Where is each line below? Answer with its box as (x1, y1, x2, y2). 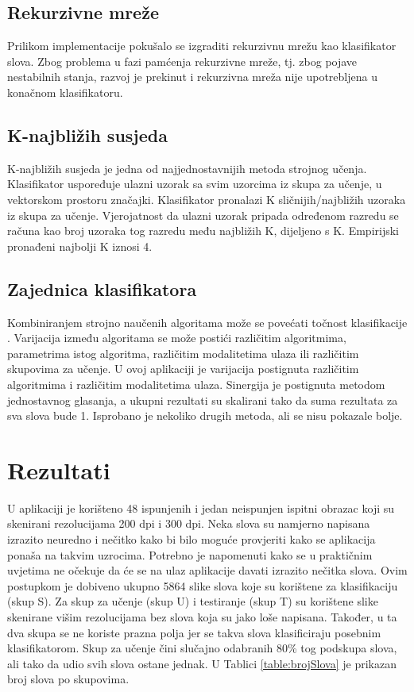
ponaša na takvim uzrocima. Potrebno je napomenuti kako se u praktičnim (7, 546, 373, 563)
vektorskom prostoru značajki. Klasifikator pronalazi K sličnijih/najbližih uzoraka (7, 190, 406, 207)
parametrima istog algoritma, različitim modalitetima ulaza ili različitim (7, 344, 359, 361)
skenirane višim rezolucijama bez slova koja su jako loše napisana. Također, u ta (7, 608, 397, 625)
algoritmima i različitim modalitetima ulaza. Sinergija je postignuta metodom (7, 375, 385, 392)
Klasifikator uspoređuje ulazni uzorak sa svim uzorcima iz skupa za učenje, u (7, 175, 382, 192)
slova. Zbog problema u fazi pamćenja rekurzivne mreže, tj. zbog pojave (7, 52, 358, 69)
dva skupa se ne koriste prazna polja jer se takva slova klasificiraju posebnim (7, 624, 381, 640)
